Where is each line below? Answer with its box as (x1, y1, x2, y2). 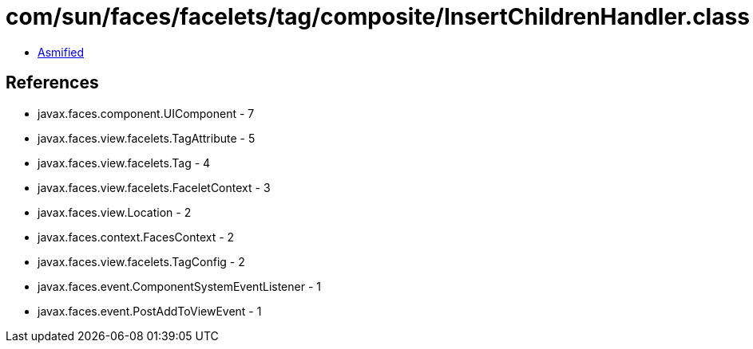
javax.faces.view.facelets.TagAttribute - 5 (38, 131, 256, 145)
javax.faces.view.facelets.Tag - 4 (38, 155, 211, 170)
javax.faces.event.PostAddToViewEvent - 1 (38, 304, 262, 318)
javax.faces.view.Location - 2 (38, 205, 192, 219)
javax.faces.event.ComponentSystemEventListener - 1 (38, 279, 321, 293)
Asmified (38, 45, 85, 59)
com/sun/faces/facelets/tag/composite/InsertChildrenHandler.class (6, 3, 750, 30)
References (6, 73, 99, 93)
